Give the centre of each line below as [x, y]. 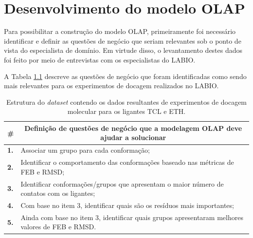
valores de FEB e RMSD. [58, 227]
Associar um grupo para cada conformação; [85, 150]
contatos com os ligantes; [58, 193]
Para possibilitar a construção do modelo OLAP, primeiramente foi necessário [120, 31]
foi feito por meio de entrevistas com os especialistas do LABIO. [100, 59]
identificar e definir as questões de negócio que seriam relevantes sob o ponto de [123, 40]
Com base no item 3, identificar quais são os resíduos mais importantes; [127, 205]
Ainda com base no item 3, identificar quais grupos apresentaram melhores [132, 217]
